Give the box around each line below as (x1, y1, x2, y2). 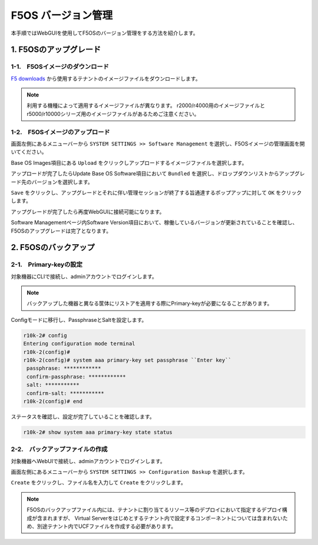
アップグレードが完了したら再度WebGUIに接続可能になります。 (11, 208, 165, 215)
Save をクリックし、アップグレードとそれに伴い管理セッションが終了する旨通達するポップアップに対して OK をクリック (11, 189, 302, 196)
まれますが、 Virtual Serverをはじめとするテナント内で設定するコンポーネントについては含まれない (42, 514, 283, 521)
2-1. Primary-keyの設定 (11, 261, 82, 269)
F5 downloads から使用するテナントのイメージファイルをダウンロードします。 (11, 75, 201, 82)
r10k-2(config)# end (23, 398, 82, 404)
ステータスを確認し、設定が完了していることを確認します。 (11, 413, 155, 420)
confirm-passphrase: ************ (26, 373, 126, 380)
